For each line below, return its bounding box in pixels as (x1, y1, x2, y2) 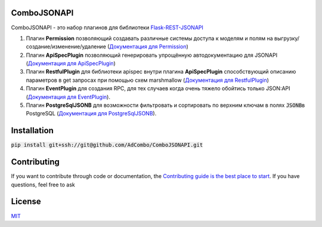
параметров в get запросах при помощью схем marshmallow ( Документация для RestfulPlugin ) (26, 76, 270, 84)
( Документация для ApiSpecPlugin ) (26, 60, 116, 67)
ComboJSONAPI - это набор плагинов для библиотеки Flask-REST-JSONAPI (11, 24, 204, 31)
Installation (11, 125, 54, 136)
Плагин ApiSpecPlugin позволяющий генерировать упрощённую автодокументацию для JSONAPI (26, 51, 277, 59)
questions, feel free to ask (11, 181, 76, 188)
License (11, 197, 41, 207)
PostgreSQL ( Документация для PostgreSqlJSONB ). (26, 110, 157, 117)
